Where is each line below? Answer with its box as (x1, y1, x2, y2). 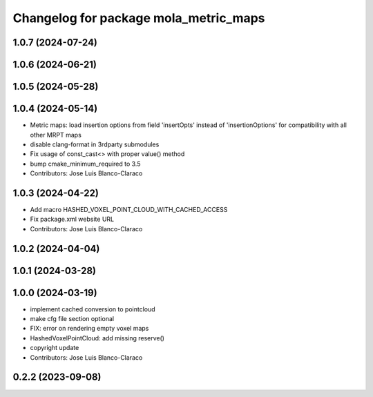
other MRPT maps (30, 130, 82, 139)
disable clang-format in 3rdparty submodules (30, 140, 160, 148)
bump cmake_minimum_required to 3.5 (30, 159, 141, 168)
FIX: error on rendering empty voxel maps (30, 325, 149, 333)
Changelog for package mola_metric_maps (12, 10, 265, 26)
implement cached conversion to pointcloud (30, 304, 155, 313)
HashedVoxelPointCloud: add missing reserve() (30, 333, 165, 342)
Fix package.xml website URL (30, 215, 114, 224)
